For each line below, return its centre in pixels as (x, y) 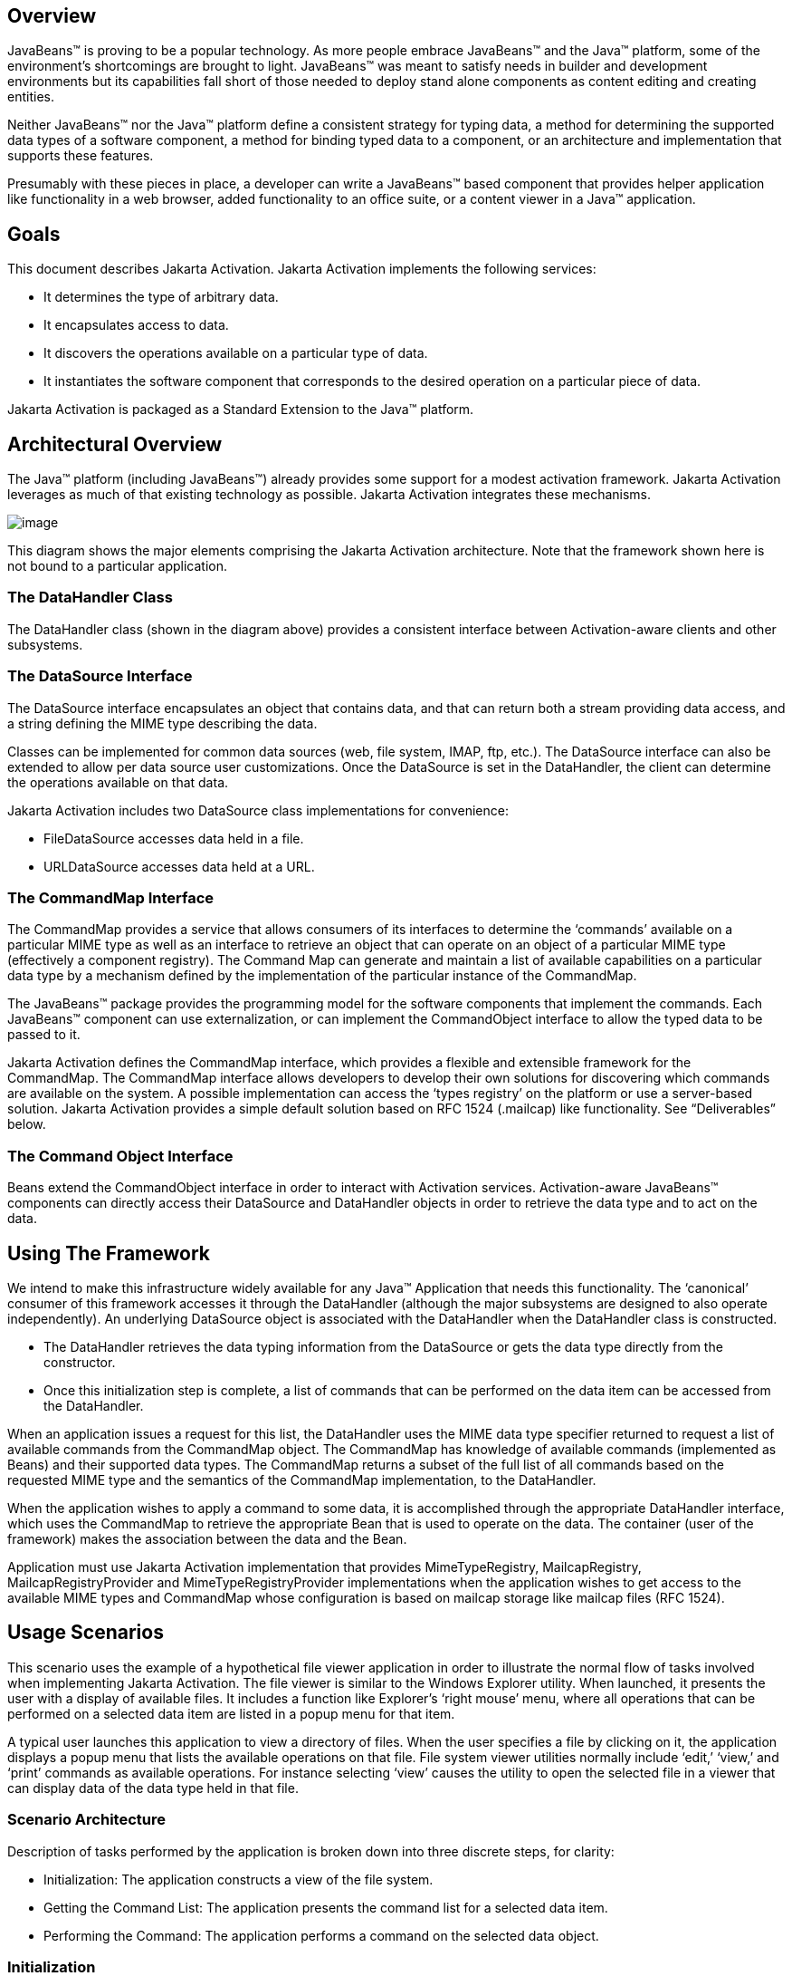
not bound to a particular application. (118, 566)
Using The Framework (109, 1253)
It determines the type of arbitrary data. (161, 297)
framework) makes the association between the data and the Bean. (207, 1538)
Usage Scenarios (86, 1633)
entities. (31, 97)
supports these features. (81, 156)
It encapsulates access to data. (136, 325)
